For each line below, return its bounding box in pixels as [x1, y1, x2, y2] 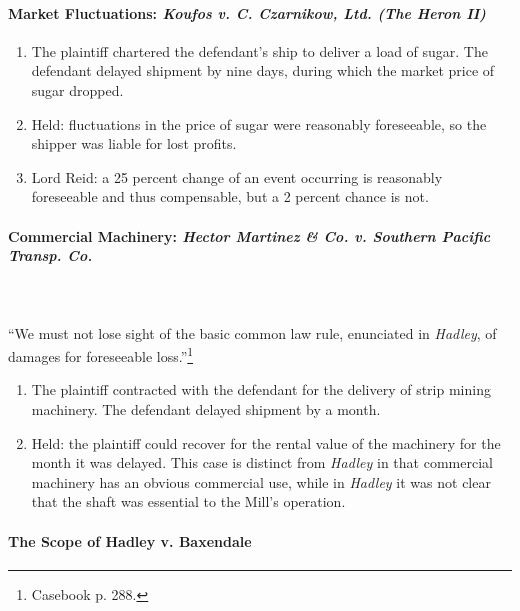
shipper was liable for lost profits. [31, 133, 237, 154]
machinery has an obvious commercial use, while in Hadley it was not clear [31, 471, 491, 492]
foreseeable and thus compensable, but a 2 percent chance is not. [31, 186, 429, 207]
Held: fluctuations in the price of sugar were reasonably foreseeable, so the [31, 113, 487, 134]
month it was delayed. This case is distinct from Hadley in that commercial [31, 452, 493, 473]
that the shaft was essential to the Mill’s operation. [31, 491, 346, 512]
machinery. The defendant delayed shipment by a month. [31, 398, 381, 419]
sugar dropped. [31, 79, 124, 100]
